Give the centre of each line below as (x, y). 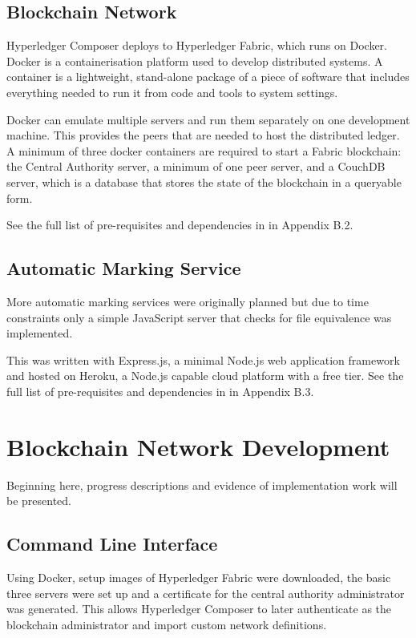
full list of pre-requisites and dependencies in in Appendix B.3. (160, 391)
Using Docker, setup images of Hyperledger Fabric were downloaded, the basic (199, 577)
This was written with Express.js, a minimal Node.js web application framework (203, 359)
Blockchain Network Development (198, 446)
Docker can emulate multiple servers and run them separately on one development (208, 119)
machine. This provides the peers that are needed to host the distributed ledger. (203, 135)
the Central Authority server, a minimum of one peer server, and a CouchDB (196, 166)
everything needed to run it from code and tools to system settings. (172, 92)
